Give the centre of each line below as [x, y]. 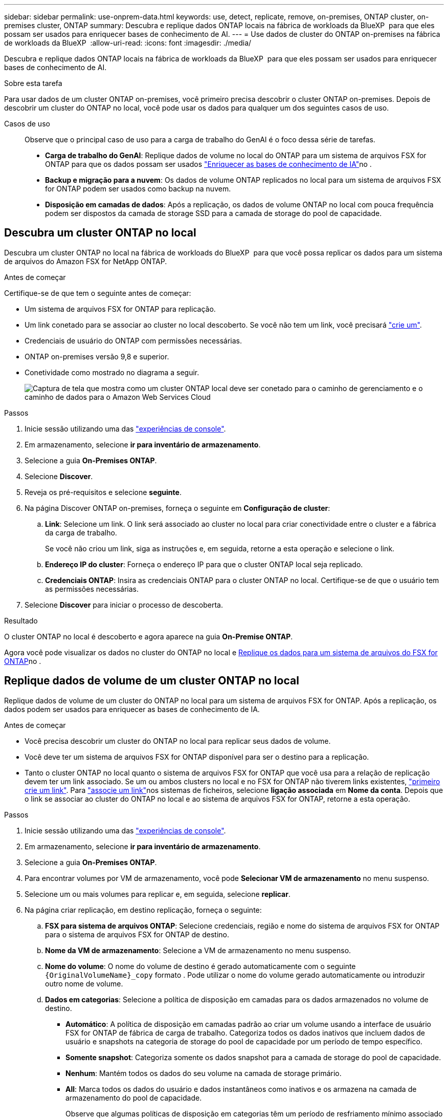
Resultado [21, 620]
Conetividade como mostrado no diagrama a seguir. [112, 372]
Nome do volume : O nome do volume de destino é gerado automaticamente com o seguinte [200, 966]
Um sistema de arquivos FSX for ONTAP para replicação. [120, 309]
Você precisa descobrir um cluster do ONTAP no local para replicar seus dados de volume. [178, 741]
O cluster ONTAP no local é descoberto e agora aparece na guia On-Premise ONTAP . [149, 636]
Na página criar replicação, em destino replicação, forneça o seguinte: [143, 910]
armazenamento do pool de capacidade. [134, 1098]
